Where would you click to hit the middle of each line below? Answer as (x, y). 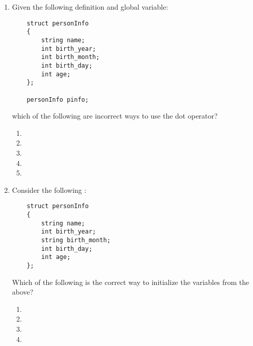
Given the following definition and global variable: (90, 7)
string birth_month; (76, 240)
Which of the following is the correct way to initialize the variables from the (131, 282)
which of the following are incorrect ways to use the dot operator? (115, 116)
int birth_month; (71, 57)
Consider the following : (49, 190)
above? (23, 292)
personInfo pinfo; (58, 99)
